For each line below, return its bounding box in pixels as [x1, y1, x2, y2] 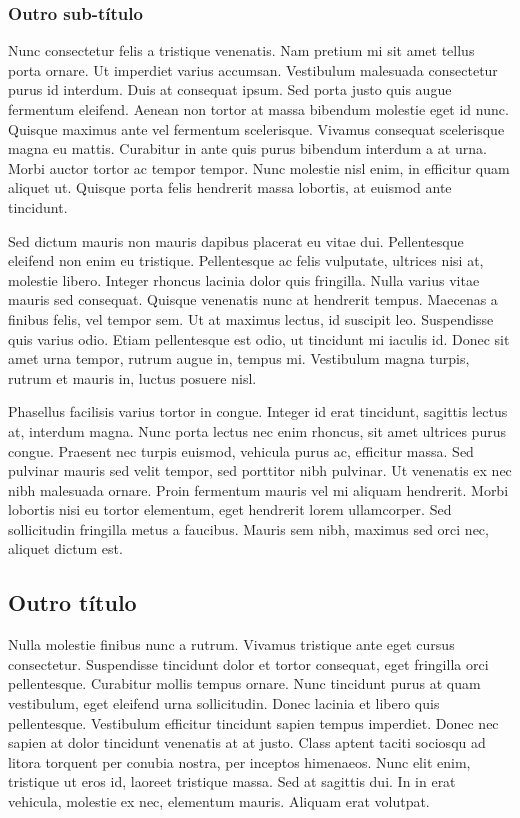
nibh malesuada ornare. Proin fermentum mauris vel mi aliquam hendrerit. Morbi [8, 479, 509, 500]
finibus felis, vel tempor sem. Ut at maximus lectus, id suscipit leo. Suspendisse [8, 308, 494, 329]
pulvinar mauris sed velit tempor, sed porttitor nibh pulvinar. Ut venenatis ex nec [8, 460, 512, 481]
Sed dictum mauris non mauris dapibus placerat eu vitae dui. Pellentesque [8, 230, 464, 251]
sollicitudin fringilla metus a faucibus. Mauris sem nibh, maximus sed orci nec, [8, 518, 489, 539]
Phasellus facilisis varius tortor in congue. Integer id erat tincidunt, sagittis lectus [8, 401, 508, 422]
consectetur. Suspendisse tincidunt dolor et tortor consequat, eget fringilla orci [8, 653, 489, 674]
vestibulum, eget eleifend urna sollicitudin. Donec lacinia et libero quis [8, 693, 440, 714]
